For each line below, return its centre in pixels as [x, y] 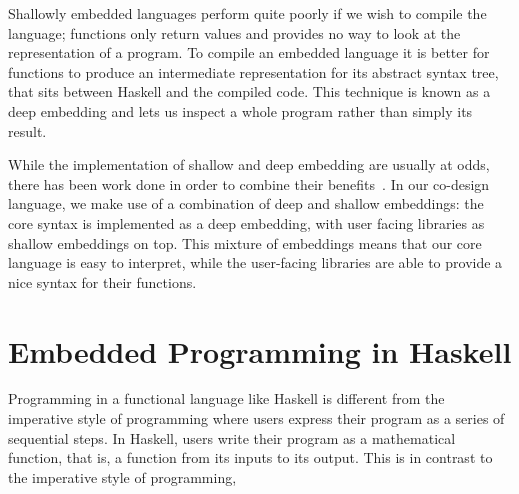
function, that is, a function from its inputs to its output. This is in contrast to [250, 457]
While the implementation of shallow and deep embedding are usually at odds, [249, 164]
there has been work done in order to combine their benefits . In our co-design [249, 183]
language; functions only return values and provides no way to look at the [234, 32]
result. [27, 130]
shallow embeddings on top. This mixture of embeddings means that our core [245, 242]
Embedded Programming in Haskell [260, 350]
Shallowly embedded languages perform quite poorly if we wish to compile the [247, 13]
